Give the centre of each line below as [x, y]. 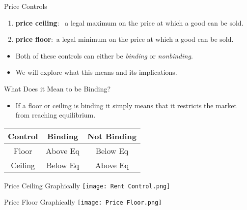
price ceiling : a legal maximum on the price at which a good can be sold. [129, 22]
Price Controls [26, 6]
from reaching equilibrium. [55, 115]
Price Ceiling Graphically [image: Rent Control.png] [87, 185]
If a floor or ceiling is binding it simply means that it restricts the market [126, 105]
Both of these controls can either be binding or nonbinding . [104, 55]
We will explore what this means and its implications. [96, 72]
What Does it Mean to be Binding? [57, 88]
